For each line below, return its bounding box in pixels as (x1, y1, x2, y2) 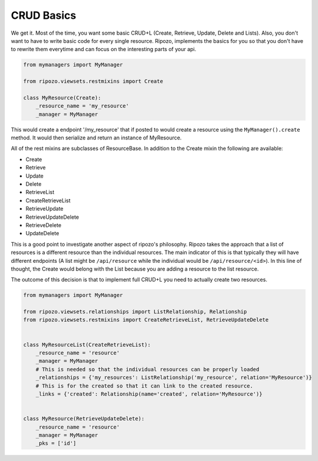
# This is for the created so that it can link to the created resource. (35, 382, 253, 389)
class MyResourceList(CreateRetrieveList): (23, 341, 151, 348)
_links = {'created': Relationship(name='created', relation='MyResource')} (35, 390, 263, 397)
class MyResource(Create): (23, 94, 101, 101)
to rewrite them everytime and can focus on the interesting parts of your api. (11, 46, 197, 53)
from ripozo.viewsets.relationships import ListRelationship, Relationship (23, 309, 247, 315)
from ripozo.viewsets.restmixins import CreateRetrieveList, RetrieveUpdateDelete (23, 316, 269, 323)
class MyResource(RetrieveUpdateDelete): (23, 415, 145, 422)
